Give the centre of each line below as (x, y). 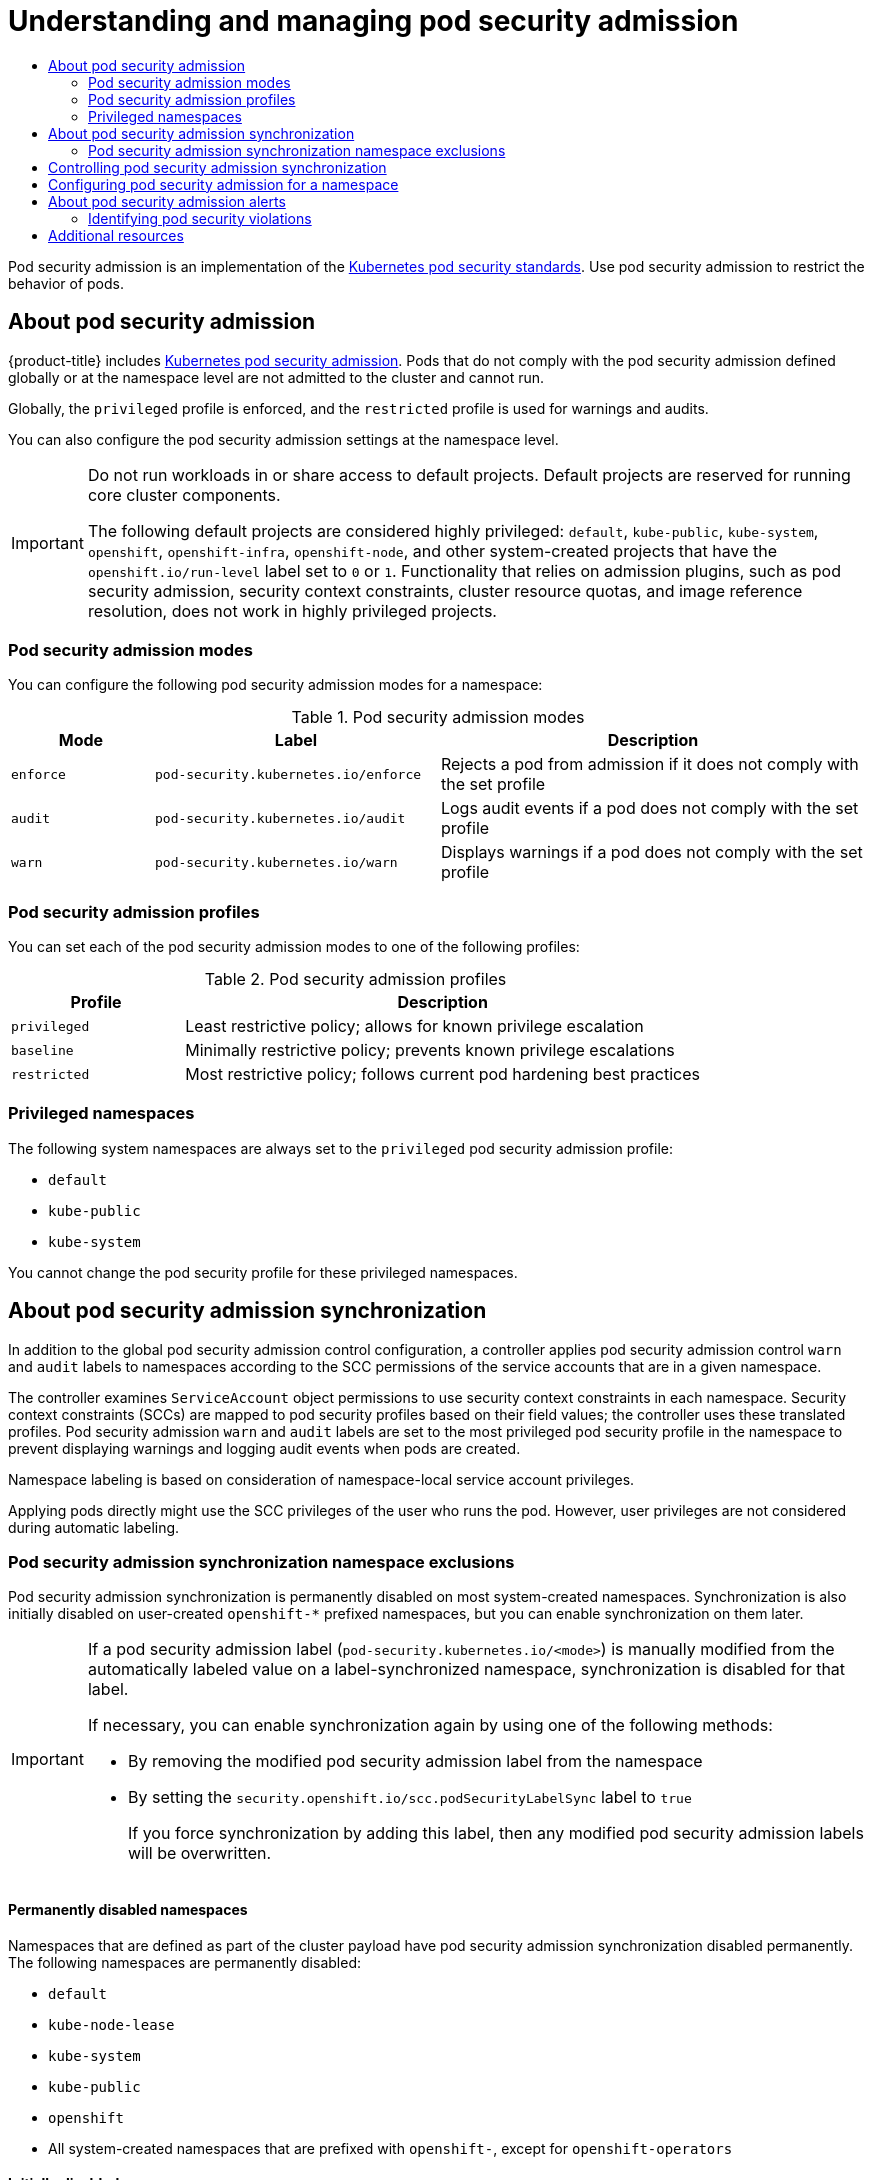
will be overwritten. (199, 1853)
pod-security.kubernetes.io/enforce (288, 774)
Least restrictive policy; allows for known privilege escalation (414, 1026)
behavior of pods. (66, 283)
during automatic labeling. (94, 1527)
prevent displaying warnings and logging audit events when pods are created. (264, 1448)
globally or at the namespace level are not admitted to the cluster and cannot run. (276, 377)
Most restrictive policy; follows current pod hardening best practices (443, 1074)
